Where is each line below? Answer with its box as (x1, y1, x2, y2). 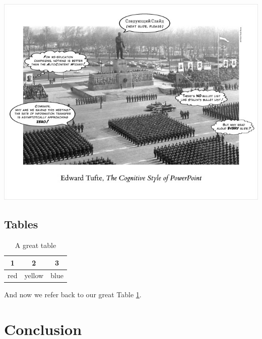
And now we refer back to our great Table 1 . (4, 289, 142, 300)
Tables (4, 216, 38, 232)
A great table (15, 239, 56, 250)
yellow (24, 270, 44, 281)
